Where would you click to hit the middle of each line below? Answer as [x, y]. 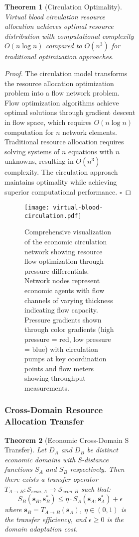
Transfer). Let [25, 450]
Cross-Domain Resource [54, 410]
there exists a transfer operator [51, 479]
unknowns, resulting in [39, 161]
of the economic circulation [66, 241]
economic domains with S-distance [57, 459]
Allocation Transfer [44, 421]
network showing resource [64, 251]
